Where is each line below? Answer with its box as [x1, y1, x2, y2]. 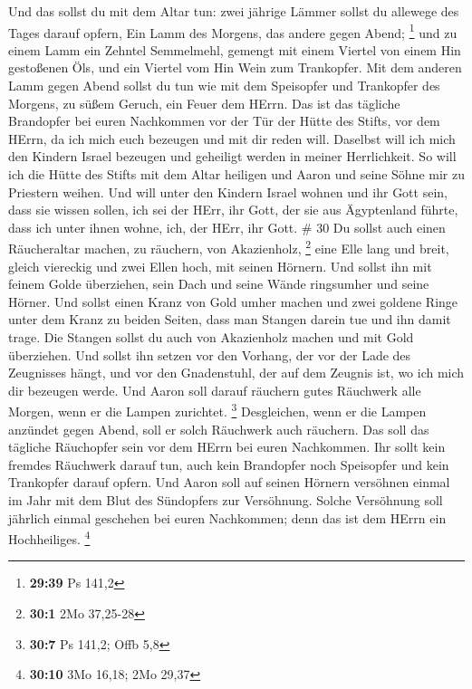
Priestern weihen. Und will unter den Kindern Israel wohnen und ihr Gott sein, [8, 182, 448, 201]
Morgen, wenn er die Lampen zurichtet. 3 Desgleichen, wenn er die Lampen [8, 399, 427, 421]
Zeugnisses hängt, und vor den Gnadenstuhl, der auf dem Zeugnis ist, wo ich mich [8, 363, 465, 382]
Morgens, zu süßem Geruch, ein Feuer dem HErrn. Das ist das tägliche [8, 93, 400, 112]
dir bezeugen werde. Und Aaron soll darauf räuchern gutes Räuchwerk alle [8, 380, 421, 399]
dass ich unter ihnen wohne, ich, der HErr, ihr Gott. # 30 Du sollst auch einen [8, 217, 446, 236]
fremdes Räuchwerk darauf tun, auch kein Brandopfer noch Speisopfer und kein [8, 455, 449, 474]
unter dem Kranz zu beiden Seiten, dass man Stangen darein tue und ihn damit [8, 310, 451, 329]
